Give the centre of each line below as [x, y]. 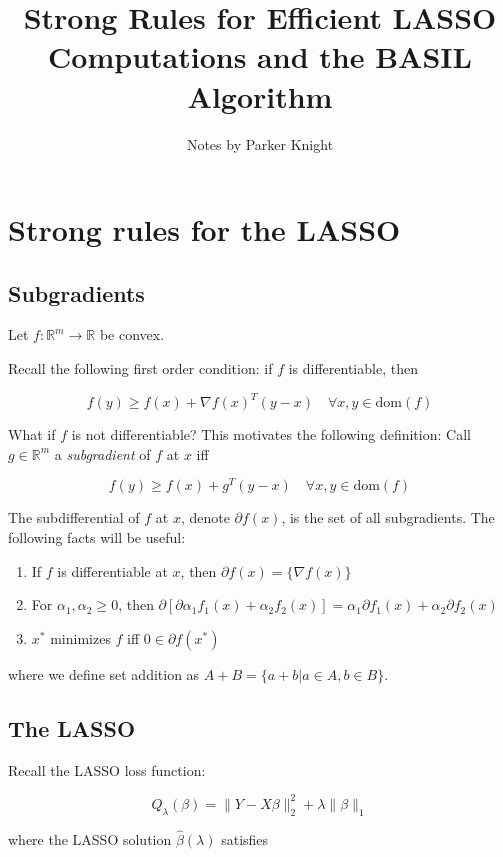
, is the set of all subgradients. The [388, 517]
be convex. [132, 334]
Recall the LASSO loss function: [107, 769]
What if [32, 434]
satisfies [245, 838]
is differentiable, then [353, 368]
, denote [205, 517]
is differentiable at [112, 570]
